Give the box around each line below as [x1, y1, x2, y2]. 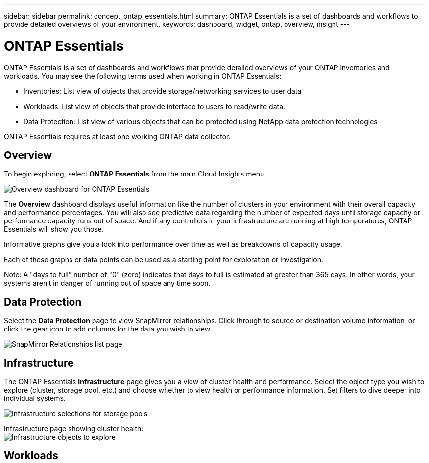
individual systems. [4, 394, 66, 403]
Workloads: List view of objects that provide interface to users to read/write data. [24, 102, 286, 110]
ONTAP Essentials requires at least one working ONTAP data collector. [4, 132, 231, 141]
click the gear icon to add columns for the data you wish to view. [4, 325, 212, 333]
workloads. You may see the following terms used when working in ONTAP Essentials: [4, 71, 282, 80]
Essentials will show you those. [4, 225, 104, 234]
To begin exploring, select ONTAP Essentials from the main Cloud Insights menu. [4, 170, 266, 178]
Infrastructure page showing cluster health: [4, 424, 143, 433]
